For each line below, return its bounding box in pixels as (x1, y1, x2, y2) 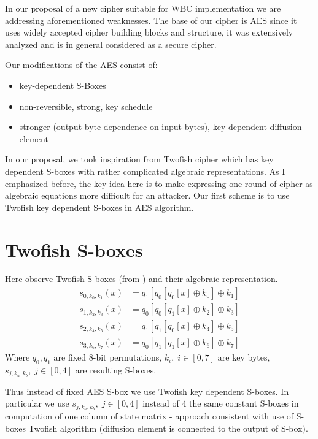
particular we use (5, 397, 69, 410)
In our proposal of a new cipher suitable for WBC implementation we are (5, 2, 281, 14)
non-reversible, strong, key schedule (19, 99, 153, 112)
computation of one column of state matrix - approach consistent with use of (5, 410, 294, 422)
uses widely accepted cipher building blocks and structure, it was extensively (5, 26, 293, 39)
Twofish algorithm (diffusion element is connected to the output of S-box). (28, 421, 308, 434)
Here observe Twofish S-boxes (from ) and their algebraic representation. (5, 272, 278, 285)
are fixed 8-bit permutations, (53, 351, 162, 364)
